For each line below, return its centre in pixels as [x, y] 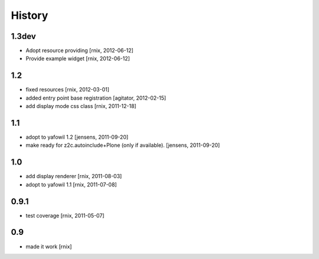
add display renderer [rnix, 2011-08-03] [74, 176]
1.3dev [24, 36]
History [30, 15]
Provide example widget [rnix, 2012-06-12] [78, 58]
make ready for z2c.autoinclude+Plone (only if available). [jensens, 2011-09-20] [123, 145]
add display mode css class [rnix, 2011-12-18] [81, 106]
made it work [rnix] [49, 246]
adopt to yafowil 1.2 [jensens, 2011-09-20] [77, 137]
